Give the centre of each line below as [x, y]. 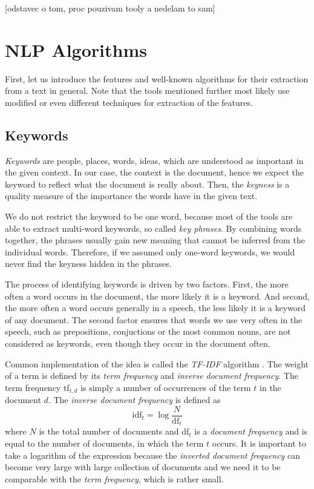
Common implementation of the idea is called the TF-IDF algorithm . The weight [157, 363]
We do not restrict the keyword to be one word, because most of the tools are [149, 216]
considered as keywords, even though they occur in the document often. [138, 343]
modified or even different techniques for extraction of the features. [129, 102]
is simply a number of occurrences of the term [166, 387]
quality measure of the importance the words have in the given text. [131, 196]
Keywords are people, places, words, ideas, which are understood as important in [154, 160]
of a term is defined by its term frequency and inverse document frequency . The [152, 376]
